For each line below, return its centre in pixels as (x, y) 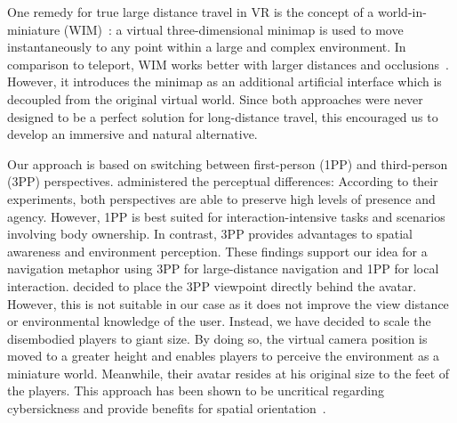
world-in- (402, 12)
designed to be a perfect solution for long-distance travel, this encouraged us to (223, 116)
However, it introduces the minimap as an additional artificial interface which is (224, 81)
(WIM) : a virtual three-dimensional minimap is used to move (233, 29)
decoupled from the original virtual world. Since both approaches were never (215, 98)
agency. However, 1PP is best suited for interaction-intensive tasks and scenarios (226, 216)
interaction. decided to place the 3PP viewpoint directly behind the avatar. (212, 285)
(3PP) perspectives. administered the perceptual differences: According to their (223, 181)
